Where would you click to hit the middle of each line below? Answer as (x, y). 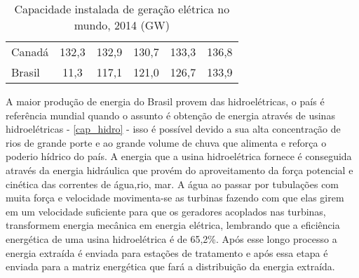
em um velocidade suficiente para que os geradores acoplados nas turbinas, (166, 211)
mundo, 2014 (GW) (122, 25)
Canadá (30, 52)
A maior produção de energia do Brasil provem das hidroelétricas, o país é (165, 101)
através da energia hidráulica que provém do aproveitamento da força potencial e (179, 170)
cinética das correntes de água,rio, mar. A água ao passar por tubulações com (172, 184)
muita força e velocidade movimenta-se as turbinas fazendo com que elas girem (175, 198)
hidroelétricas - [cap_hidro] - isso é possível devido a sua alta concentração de (173, 129)
